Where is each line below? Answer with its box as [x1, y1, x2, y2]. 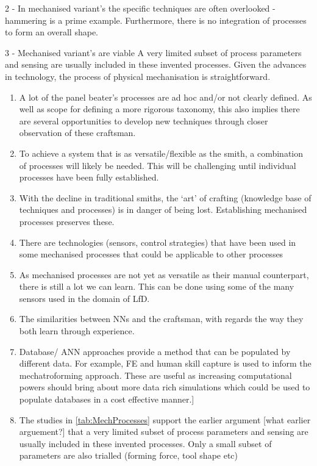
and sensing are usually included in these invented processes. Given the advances [5, 58, 307, 71]
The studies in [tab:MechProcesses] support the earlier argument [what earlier [19, 413, 311, 426]
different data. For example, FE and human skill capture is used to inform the [19, 357, 312, 370]
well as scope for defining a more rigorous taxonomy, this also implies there [19, 102, 300, 115]
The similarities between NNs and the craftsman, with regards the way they [19, 312, 304, 325]
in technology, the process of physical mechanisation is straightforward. [5, 70, 271, 82]
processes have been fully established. [19, 171, 159, 184]
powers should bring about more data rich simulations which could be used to [19, 381, 310, 393]
